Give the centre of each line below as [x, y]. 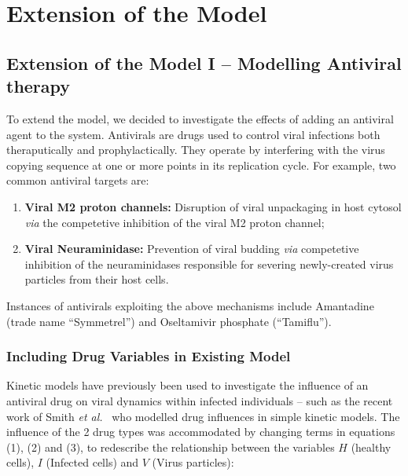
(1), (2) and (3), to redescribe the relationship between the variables [171, 447]
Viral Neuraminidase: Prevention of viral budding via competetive [192, 249]
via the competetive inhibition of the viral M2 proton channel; [175, 222]
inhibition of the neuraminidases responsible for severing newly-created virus [209, 264]
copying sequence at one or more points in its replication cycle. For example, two [201, 165]
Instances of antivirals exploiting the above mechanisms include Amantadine [190, 305]
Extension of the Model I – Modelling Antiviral [204, 62]
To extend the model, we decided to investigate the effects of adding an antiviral [200, 118]
